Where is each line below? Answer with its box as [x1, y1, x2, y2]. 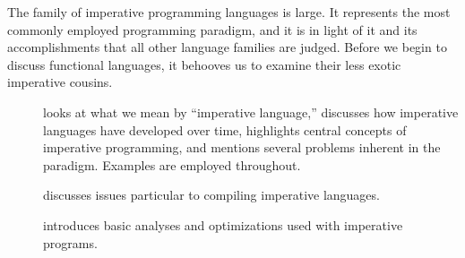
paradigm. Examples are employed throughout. [43, 155, 301, 174]
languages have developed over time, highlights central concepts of [43, 120, 407, 139]
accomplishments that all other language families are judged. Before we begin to [7, 38, 447, 56]
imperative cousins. [7, 73, 113, 91]
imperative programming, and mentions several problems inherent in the [43, 138, 441, 157]
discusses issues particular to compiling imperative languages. [43, 185, 380, 204]
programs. [43, 233, 98, 252]
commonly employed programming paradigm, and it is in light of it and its [7, 20, 418, 39]
